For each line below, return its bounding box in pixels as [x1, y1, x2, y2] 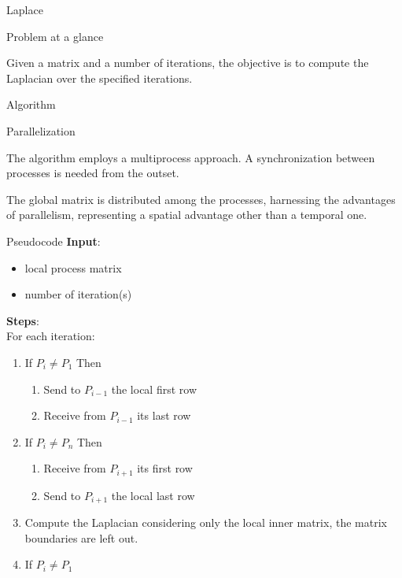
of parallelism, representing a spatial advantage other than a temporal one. [6, 206, 367, 223]
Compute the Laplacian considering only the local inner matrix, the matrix [24, 514, 387, 531]
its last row [137, 407, 191, 424]
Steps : [6, 312, 39, 328]
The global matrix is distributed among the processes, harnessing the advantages [6, 191, 396, 207]
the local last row [111, 487, 195, 503]
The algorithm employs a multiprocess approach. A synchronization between [6, 149, 375, 165]
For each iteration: [6, 328, 95, 344]
